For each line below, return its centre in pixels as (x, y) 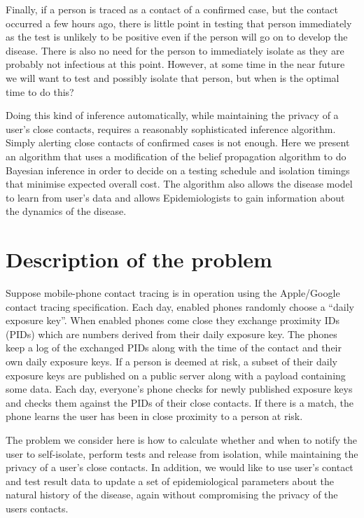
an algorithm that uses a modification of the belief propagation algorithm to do (176, 156)
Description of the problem (139, 259)
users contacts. (37, 508)
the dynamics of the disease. (66, 211)
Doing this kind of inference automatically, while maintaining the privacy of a (172, 115)
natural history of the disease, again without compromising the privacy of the (172, 495)
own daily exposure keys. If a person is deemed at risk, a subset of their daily (171, 361)
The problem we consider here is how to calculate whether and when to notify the (181, 439)
